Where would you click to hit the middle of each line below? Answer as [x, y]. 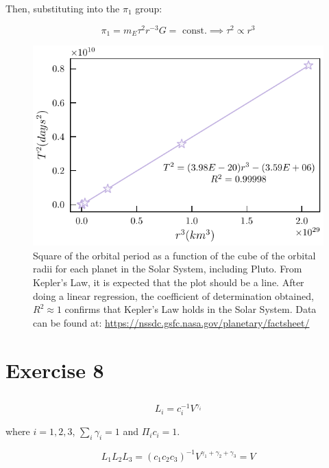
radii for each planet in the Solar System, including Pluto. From [168, 269]
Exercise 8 [55, 370]
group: [149, 8]
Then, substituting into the [63, 8]
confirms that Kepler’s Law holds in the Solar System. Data [191, 309]
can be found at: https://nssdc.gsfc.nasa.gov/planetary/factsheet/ [171, 322]
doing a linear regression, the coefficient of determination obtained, [173, 295]
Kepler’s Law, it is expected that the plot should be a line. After [169, 282]
